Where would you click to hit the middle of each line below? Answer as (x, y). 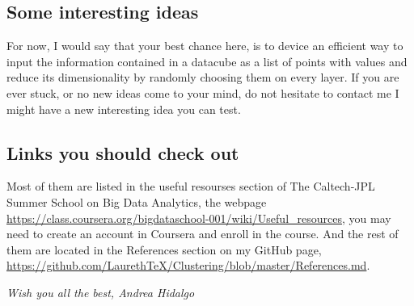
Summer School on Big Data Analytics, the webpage (137, 201)
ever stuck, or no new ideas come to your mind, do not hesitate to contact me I (203, 92)
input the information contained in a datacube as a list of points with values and (207, 61)
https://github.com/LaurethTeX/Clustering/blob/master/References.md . (188, 265)
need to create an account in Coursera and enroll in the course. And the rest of (203, 234)
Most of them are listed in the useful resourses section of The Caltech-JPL (191, 186)
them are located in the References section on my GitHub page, (164, 249)
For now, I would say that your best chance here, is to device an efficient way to (205, 46)
